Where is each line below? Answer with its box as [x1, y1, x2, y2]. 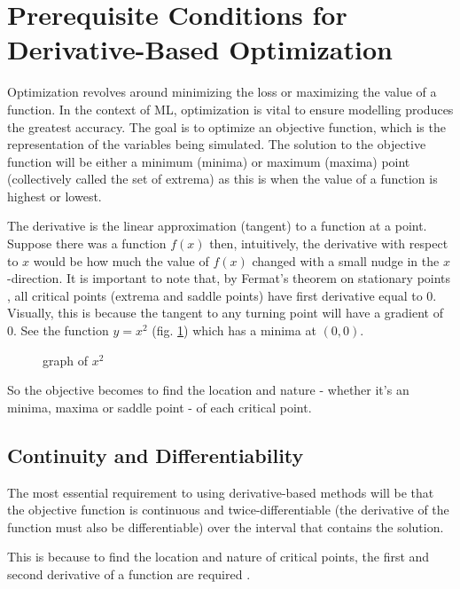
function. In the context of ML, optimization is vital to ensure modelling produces [7, 99, 454, 118]
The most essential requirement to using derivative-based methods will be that [7, 483, 434, 501]
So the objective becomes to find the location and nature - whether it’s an [7, 381, 409, 399]
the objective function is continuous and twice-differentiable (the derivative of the [7, 500, 449, 519]
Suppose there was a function [7, 234, 167, 253]
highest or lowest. [7, 186, 102, 205]
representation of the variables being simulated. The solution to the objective [7, 135, 426, 153]
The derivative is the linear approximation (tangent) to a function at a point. [7, 216, 427, 235]
